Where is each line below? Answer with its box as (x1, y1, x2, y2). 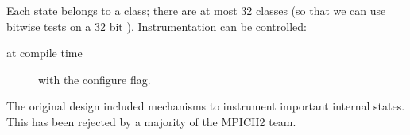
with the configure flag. (38, 71, 151, 87)
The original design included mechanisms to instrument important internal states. (6, 98, 405, 114)
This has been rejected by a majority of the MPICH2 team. (6, 113, 296, 129)
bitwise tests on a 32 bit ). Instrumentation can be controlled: (6, 17, 307, 34)
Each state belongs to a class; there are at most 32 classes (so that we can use (6, 2, 386, 18)
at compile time (6, 44, 83, 61)
